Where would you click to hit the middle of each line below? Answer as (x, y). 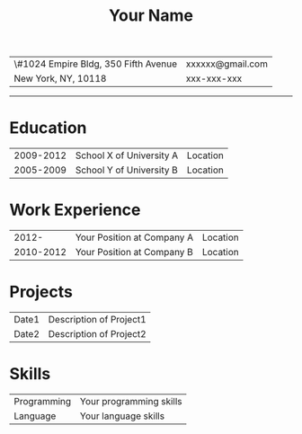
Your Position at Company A (134, 237)
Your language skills (122, 416)
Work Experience (75, 210)
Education (48, 128)
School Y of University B (126, 170)
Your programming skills (131, 401)
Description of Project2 (97, 334)
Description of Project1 (97, 319)
